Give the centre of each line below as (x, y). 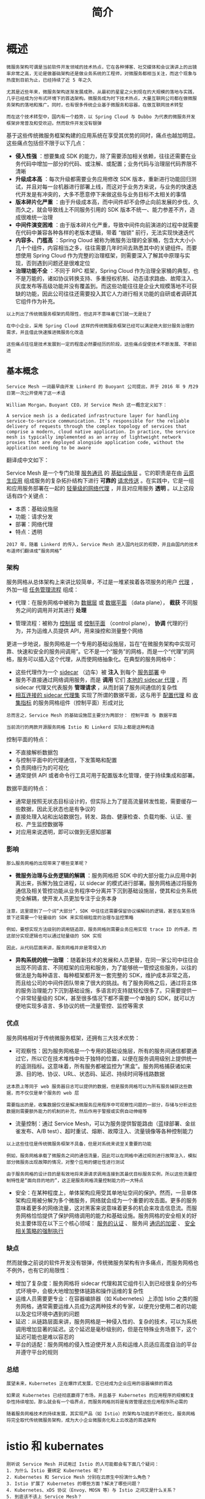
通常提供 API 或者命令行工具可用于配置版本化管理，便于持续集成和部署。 (106, 775)
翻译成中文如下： (28, 460)
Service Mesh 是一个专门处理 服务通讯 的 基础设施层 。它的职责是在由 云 (98, 473)
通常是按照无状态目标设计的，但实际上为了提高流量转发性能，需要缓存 (103, 801)
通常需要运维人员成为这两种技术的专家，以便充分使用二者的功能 (117, 1306)
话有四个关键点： (28, 495)
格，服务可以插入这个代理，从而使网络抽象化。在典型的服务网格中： (92, 659)
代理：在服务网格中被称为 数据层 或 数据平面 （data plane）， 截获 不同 (104, 602)
